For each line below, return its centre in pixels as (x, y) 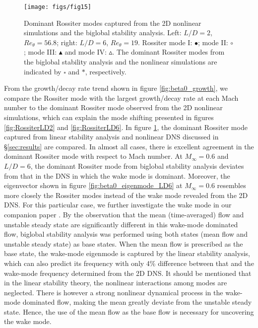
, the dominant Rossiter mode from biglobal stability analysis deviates (137, 165)
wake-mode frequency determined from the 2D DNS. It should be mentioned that (128, 273)
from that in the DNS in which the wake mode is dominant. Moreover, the (117, 175)
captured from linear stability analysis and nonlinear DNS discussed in (111, 137)
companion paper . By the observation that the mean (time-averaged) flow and (124, 214)
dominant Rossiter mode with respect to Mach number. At (93, 156)
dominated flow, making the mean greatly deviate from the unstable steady (137, 302)
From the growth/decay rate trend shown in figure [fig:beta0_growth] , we (116, 88)
